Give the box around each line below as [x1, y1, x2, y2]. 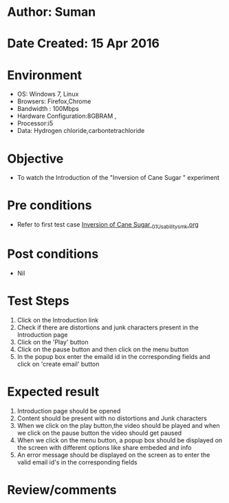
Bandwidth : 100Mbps [17, 105, 79, 113]
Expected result [7, 384, 100, 400]
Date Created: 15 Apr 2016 [7, 36, 160, 52]
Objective [7, 151, 64, 166]
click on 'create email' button [17, 360, 100, 368]
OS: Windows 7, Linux [17, 90, 79, 99]
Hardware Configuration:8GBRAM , [17, 112, 117, 121]
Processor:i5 [17, 119, 54, 127]
